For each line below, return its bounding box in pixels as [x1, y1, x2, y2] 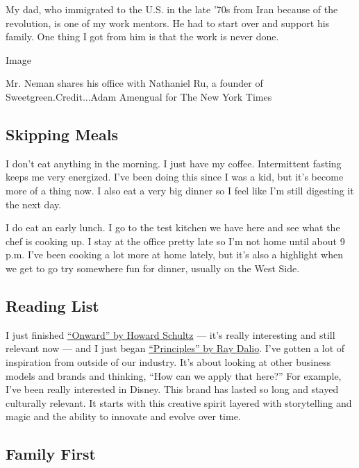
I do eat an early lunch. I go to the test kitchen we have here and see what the [6, 220, 340, 235]
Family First [6, 443, 97, 465]
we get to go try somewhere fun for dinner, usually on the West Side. [6, 260, 300, 275]
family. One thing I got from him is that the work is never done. [6, 29, 279, 44]
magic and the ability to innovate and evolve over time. [6, 409, 241, 424]
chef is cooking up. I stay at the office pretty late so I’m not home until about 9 [6, 233, 345, 248]
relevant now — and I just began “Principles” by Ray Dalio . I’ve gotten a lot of [6, 341, 345, 356]
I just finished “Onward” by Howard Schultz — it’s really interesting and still [6, 327, 335, 342]
